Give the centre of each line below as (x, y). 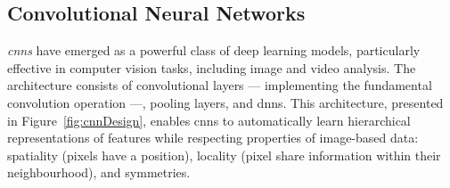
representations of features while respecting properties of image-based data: (213, 138)
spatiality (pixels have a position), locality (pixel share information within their (224, 155)
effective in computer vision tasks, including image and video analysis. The (212, 67)
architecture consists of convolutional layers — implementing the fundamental (220, 85)
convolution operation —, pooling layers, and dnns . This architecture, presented (225, 102)
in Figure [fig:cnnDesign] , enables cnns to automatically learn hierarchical (209, 120)
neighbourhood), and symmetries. (99, 172)
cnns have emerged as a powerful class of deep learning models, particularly (214, 50)
